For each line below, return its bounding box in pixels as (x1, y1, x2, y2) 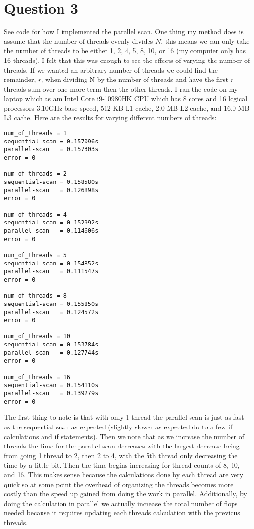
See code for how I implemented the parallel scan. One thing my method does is (4, 26, 244, 37)
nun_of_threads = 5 (4, 251, 67, 259)
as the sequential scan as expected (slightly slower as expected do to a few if (4, 421, 233, 431)
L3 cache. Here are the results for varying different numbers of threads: (4, 112, 217, 122)
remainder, (4, 74, 36, 84)
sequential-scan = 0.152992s (4, 219, 99, 226)
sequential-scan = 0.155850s (4, 300, 99, 307)
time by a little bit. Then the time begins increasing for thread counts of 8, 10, (4, 460, 240, 470)
